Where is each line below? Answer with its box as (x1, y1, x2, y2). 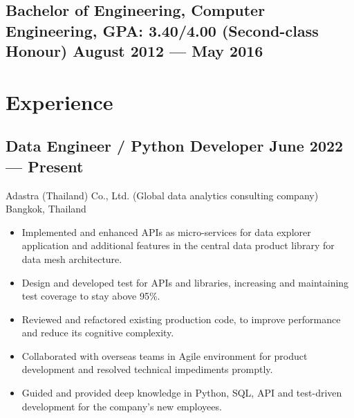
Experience (6, 87, 113, 116)
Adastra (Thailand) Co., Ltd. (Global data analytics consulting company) (6, 188, 319, 202)
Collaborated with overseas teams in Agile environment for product (21, 348, 308, 363)
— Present (6, 155, 84, 176)
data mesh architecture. (21, 251, 122, 266)
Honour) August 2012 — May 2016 (6, 40, 263, 62)
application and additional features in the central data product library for (21, 238, 335, 253)
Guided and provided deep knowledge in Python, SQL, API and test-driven (21, 385, 342, 400)
